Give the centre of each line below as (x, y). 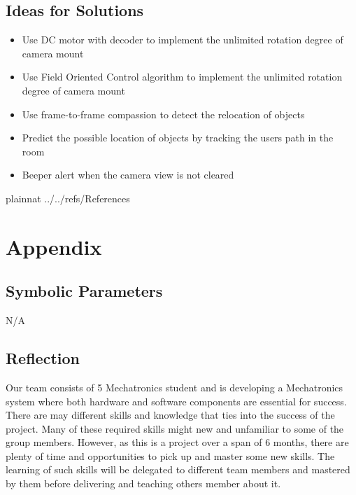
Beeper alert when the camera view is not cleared (128, 175)
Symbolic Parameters (84, 291)
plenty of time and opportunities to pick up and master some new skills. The (170, 455)
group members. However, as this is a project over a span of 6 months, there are (177, 442)
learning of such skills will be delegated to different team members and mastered (178, 469)
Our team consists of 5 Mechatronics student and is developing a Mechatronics (175, 387)
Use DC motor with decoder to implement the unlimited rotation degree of (183, 40)
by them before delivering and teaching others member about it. (143, 483)
